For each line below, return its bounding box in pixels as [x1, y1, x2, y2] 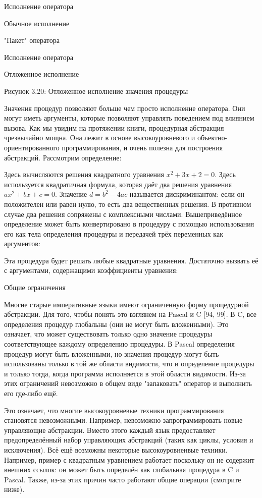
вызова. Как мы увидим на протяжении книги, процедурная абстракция [4, 122, 224, 133]
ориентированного [4, 142, 60, 152]
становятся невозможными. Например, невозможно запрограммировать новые [4, 415, 243, 425]
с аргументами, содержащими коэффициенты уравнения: [4, 265, 178, 275]
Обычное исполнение [4, 18, 70, 28]
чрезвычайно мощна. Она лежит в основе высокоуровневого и [4, 132, 195, 143]
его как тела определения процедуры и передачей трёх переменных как [4, 228, 223, 239]
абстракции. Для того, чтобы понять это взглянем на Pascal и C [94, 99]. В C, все [4, 309, 256, 319]
